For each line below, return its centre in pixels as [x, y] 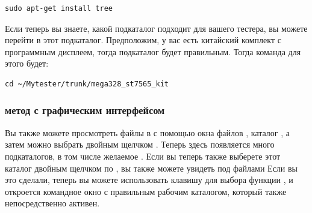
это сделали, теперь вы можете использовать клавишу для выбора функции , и [149, 180]
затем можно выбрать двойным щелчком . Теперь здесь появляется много [140, 144]
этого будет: [27, 63]
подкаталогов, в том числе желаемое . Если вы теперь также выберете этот [143, 156]
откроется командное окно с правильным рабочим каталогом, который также [146, 191]
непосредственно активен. [52, 203]
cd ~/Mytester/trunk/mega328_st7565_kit [87, 84]
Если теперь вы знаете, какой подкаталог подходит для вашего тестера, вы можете [156, 28]
